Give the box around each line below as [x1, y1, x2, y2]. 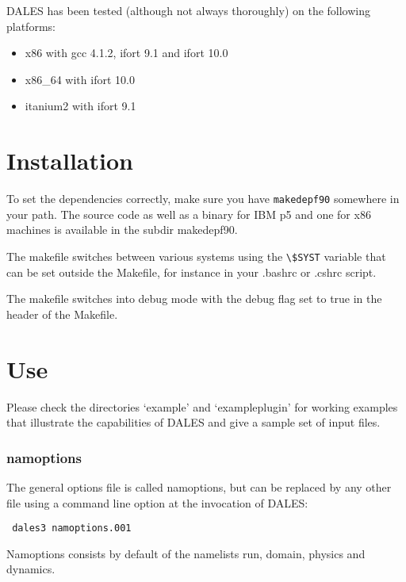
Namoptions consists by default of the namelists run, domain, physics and [6, 545, 366, 561]
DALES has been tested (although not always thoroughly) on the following [6, 2, 371, 18]
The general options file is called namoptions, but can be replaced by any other [6, 478, 392, 495]
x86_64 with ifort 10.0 [25, 71, 135, 87]
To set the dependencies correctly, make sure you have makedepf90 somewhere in [6, 190, 400, 207]
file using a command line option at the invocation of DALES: [6, 494, 308, 511]
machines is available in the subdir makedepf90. [6, 221, 238, 238]
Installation [6, 144, 133, 177]
